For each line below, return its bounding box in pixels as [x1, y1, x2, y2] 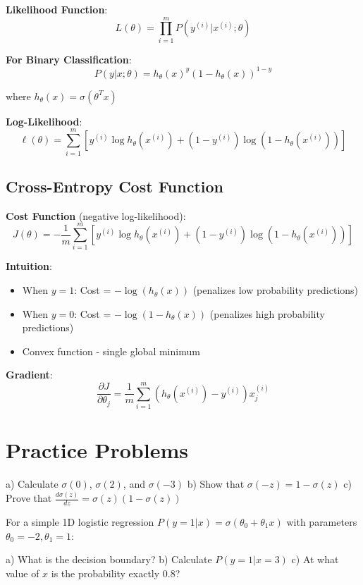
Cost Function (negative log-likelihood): [6, 208, 186, 223]
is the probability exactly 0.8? [51, 565, 180, 580]
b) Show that [187, 476, 245, 491]
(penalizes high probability [209, 306, 325, 321]
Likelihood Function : [6, 2, 108, 16]
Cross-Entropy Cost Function [6, 175, 223, 197]
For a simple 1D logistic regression [6, 515, 154, 529]
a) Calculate [6, 476, 59, 491]
